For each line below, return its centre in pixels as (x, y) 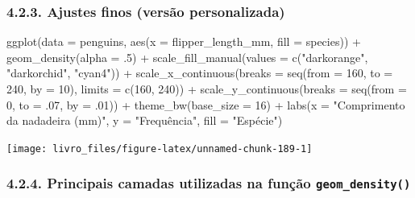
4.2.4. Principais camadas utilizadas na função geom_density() (209, 183)
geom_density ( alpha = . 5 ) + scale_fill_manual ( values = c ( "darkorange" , (187, 57)
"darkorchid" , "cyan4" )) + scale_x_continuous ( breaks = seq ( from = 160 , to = (200, 73)
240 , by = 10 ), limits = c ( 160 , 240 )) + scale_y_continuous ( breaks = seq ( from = (207, 89)
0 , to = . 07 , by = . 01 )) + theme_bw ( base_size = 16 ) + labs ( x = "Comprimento (206, 104)
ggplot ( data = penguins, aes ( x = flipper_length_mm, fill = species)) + (184, 41)
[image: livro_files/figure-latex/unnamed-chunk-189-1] (160, 148)
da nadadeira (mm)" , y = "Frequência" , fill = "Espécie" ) (145, 120)
